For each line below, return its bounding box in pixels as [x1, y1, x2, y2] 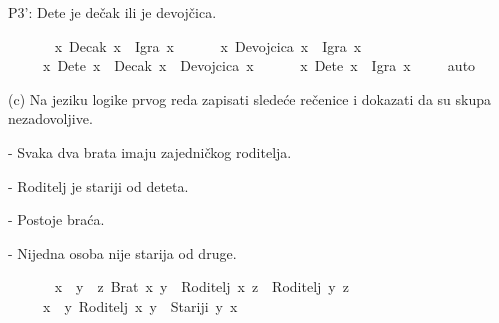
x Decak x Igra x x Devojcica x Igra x [54, 35, 362, 56]
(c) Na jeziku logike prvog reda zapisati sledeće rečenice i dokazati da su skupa [8, 88, 491, 109]
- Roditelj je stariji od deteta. [8, 175, 189, 196]
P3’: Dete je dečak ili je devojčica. [8, 2, 217, 22]
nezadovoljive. [8, 108, 93, 129]
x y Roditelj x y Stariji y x [42, 295, 238, 316]
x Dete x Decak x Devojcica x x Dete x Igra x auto [42, 55, 476, 76]
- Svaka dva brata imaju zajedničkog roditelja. [8, 141, 292, 162]
